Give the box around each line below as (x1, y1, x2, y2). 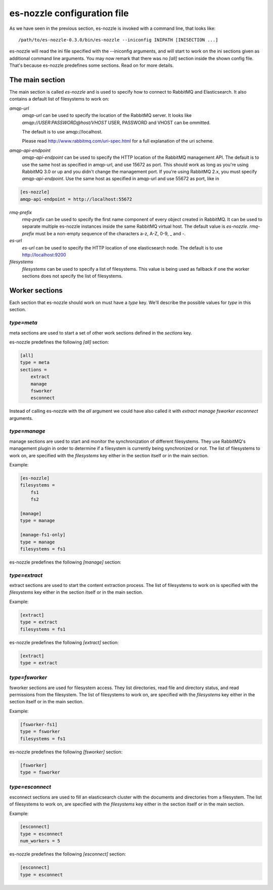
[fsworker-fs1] (20, 722, 58, 727)
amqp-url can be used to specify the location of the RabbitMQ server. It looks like (22, 112, 192, 118)
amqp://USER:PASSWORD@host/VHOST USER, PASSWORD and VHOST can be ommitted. (22, 119, 211, 125)
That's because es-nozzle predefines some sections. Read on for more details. (9, 62, 174, 68)
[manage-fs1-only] (20, 532, 66, 538)
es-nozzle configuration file (9, 8, 129, 19)
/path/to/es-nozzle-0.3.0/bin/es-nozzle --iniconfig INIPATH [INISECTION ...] (18, 37, 218, 43)
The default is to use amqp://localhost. (22, 129, 103, 135)
